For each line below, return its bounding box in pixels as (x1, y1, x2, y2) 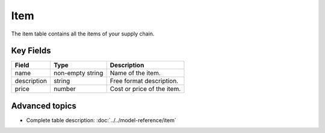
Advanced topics (11, 101, 76, 111)
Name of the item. (110, 69, 161, 78)
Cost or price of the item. (110, 85, 181, 93)
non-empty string (53, 69, 104, 78)
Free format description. (110, 77, 179, 85)
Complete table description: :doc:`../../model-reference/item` (26, 116, 177, 123)
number (53, 85, 76, 93)
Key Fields (11, 46, 51, 56)
